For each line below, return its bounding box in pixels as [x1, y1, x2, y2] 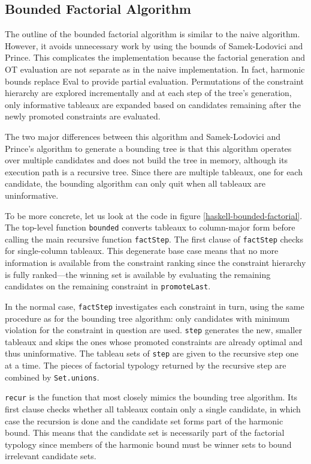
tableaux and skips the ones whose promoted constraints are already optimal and [5, 335, 303, 348]
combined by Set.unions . [5, 370, 99, 383]
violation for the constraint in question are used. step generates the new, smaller [5, 324, 302, 336]
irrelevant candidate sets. [5, 450, 96, 462]
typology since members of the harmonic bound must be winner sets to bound [5, 438, 292, 450]
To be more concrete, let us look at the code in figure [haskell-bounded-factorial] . [5, 209, 303, 221]
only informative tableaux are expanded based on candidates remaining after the [5, 98, 301, 110]
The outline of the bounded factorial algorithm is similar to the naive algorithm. [5, 28, 300, 40]
